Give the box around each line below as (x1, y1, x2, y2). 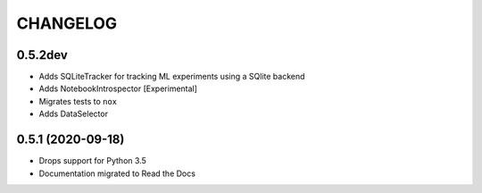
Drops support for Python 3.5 (38, 155, 146, 166)
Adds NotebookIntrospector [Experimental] (38, 83, 198, 94)
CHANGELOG (16, 13, 118, 33)
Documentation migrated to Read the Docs (38, 168, 196, 179)
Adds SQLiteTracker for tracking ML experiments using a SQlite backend (38, 71, 305, 82)
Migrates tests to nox (38, 96, 118, 106)
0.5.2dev (16, 47, 69, 63)
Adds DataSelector (38, 108, 109, 120)
